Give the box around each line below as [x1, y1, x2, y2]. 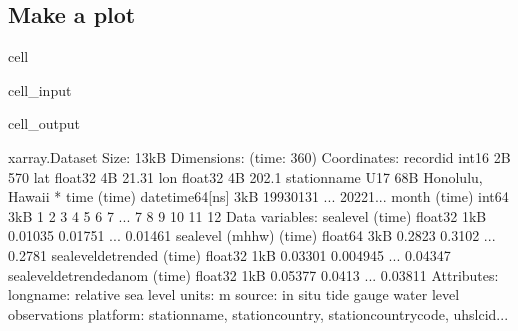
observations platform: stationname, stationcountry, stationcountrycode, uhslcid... [8, 303, 509, 324]
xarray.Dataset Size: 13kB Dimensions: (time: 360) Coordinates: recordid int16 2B [8, 146, 511, 167]
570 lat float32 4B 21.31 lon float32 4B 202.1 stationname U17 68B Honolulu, [8, 166, 483, 187]
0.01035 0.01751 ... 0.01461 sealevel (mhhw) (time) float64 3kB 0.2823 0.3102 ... [8, 225, 496, 246]
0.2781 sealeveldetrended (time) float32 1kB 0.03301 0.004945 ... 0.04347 [8, 244, 451, 265]
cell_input [8, 79, 72, 100]
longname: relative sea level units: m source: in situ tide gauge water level [8, 284, 460, 305]
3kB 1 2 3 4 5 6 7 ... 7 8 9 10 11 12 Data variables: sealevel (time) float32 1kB [8, 205, 487, 226]
